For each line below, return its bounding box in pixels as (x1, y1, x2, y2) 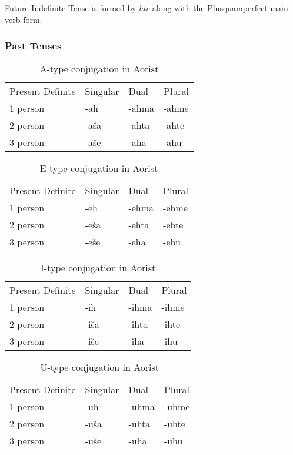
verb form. (5, 13, 42, 25)
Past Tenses (5, 38, 62, 53)
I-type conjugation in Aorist (41, 261, 156, 275)
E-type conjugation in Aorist (39, 161, 158, 175)
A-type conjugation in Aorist (39, 62, 159, 76)
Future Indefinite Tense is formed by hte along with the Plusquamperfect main (5, 2, 288, 14)
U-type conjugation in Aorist (40, 360, 159, 374)
